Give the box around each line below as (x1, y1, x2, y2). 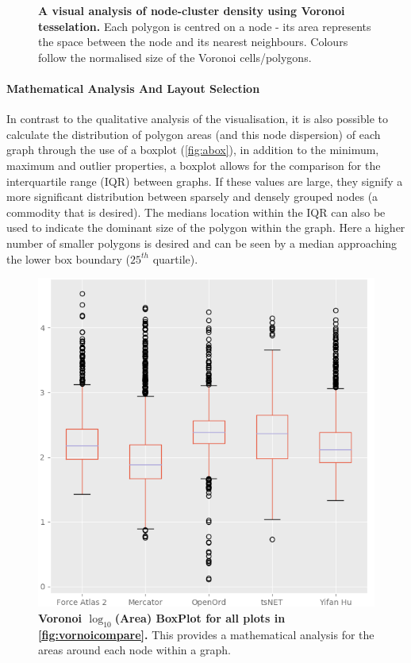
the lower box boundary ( (6, 250, 131, 267)
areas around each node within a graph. (38, 642, 231, 658)
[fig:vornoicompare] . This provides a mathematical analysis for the (38, 626, 375, 642)
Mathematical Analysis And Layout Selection (6, 79, 260, 96)
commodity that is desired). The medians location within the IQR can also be (6, 203, 386, 220)
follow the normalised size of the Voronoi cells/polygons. (38, 48, 312, 65)
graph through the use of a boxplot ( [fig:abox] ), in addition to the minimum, (6, 141, 379, 158)
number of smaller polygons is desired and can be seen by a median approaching (6, 234, 398, 251)
